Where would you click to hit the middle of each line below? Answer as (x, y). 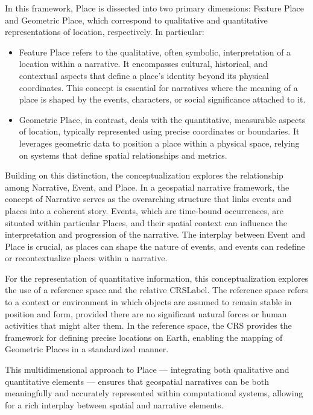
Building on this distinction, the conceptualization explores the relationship (144, 175)
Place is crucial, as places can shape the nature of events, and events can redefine (155, 246)
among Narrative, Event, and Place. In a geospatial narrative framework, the (147, 187)
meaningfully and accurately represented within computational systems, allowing (154, 393)
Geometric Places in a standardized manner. (87, 349)
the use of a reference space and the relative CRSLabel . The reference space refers (156, 290)
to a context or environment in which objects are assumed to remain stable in (148, 302)
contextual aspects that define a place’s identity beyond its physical (144, 75)
